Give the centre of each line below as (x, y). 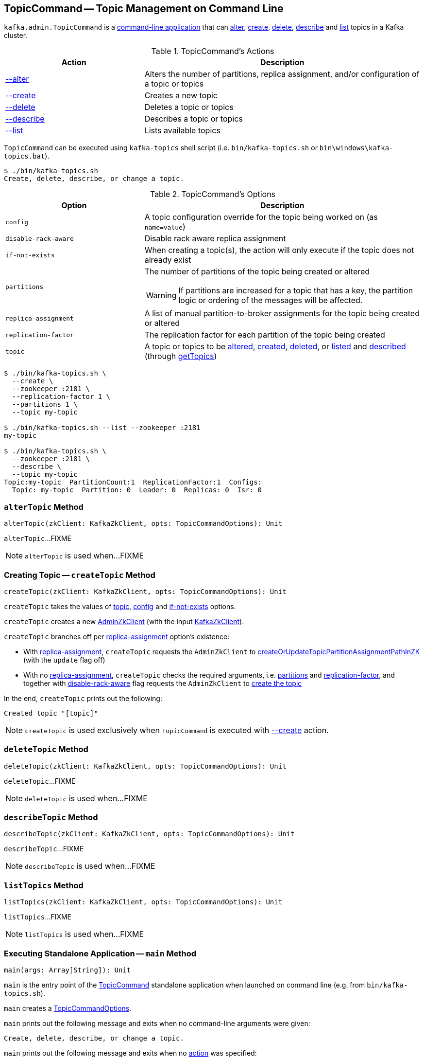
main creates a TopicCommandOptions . (68, 1008)
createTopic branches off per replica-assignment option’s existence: (117, 636)
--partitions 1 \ (45, 405)
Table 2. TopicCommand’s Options (213, 194)
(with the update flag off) (64, 660)
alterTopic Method (44, 507)
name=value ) (165, 227)
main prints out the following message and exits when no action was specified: (130, 1053)
